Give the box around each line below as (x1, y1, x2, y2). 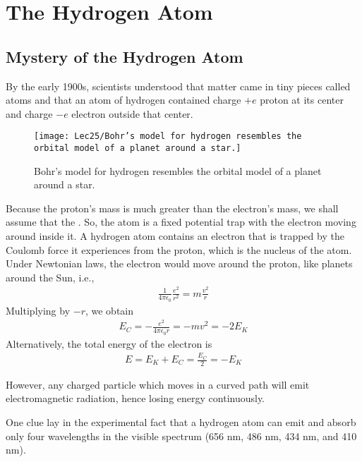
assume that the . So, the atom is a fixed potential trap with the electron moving (6, 214, 356, 229)
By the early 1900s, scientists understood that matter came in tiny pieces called (6, 78, 351, 93)
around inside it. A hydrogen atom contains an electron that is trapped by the (6, 229, 344, 243)
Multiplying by (6, 303, 71, 317)
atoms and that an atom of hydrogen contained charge (6, 92, 241, 107)
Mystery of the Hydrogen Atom (6, 45, 243, 67)
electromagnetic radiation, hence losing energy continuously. (6, 391, 265, 406)
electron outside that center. (71, 106, 193, 121)
